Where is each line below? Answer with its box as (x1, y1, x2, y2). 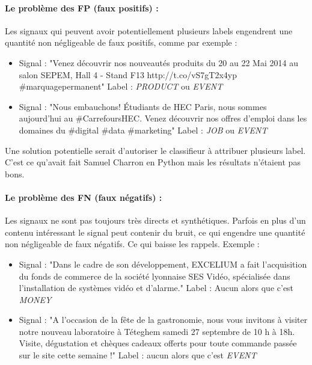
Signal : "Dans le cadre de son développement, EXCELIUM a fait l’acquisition (19, 257, 307, 270)
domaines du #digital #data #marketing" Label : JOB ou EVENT (19, 123, 268, 136)
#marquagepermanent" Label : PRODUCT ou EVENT (19, 80, 223, 93)
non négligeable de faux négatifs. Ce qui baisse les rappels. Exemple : (5, 238, 260, 250)
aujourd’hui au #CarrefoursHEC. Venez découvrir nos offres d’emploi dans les (19, 112, 307, 124)
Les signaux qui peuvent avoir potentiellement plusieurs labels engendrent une (5, 24, 293, 37)
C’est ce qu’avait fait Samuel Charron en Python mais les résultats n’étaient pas (5, 156, 301, 168)
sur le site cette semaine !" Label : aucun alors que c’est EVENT (19, 349, 257, 361)
